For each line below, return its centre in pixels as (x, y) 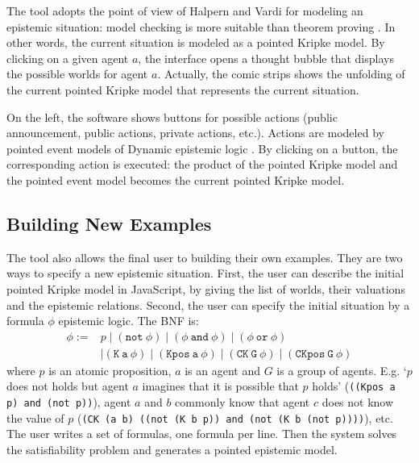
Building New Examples (109, 223)
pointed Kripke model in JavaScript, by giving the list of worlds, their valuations (206, 288)
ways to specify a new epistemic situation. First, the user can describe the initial (205, 273)
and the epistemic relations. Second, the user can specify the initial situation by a (208, 304)
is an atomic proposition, (110, 370)
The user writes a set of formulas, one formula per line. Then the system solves (202, 434)
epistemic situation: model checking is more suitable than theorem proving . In (201, 26)
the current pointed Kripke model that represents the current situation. (183, 89)
